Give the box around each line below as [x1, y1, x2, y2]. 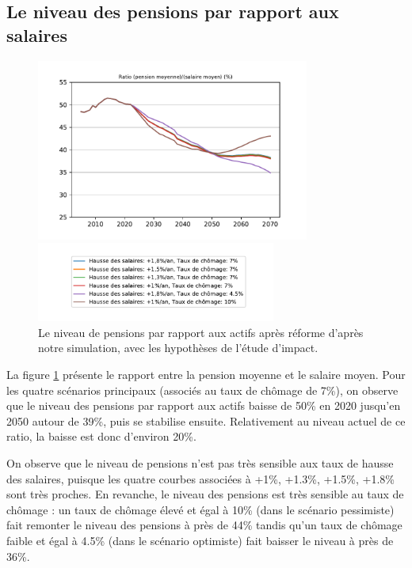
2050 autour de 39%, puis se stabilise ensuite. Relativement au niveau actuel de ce [6, 412, 406, 429]
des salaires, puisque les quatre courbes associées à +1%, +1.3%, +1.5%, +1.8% [6, 470, 395, 487]
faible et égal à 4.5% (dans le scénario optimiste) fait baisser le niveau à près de [6, 532, 394, 548]
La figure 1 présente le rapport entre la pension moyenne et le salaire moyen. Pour [6, 366, 406, 383]
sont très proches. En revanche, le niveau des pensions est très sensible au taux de [6, 486, 404, 502]
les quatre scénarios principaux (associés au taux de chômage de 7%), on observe [6, 381, 399, 398]
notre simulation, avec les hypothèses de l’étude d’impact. [38, 339, 319, 356]
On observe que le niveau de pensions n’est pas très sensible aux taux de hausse [6, 454, 394, 471]
